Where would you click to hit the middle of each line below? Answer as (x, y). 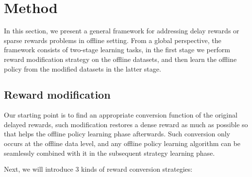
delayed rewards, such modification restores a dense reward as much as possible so (126, 124)
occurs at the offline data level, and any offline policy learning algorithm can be (122, 143)
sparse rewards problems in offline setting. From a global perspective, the (113, 40)
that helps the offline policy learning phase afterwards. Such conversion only (117, 134)
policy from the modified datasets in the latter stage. (83, 68)
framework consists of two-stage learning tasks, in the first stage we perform (117, 50)
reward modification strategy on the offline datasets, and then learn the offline (120, 59)
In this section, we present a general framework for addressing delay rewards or (122, 31)
